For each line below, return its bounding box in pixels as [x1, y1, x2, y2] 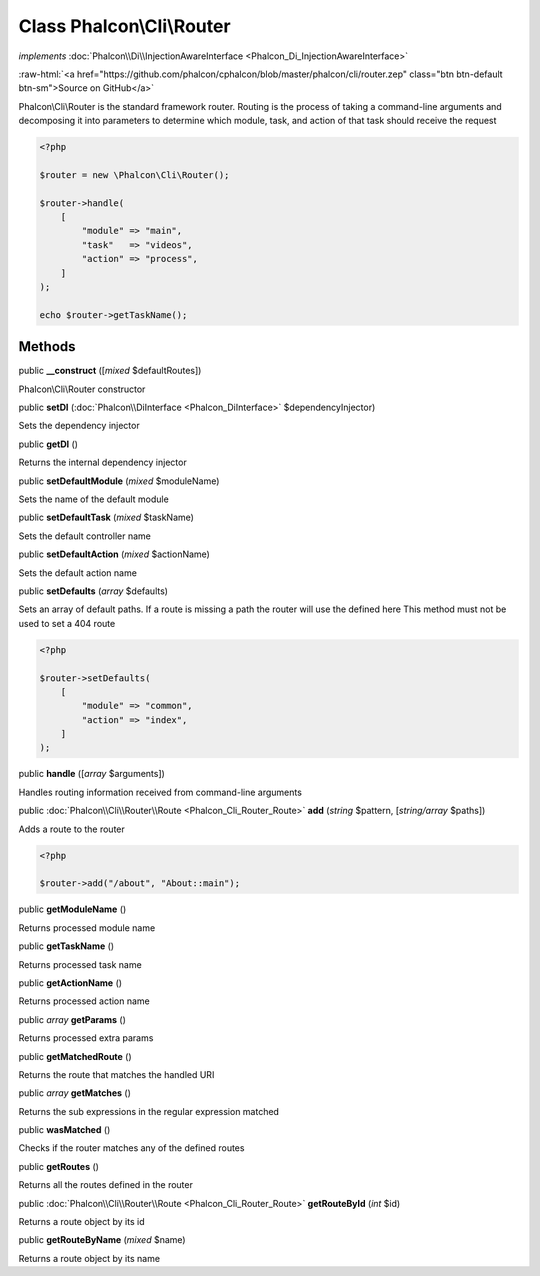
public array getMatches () [18, 1087, 132, 1099]
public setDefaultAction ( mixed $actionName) [18, 548, 210, 560]
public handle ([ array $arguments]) [18, 768, 165, 780]
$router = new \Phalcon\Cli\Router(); [39, 169, 230, 180]
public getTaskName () [18, 940, 115, 952]
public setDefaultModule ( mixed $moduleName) [18, 475, 220, 487]
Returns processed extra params [18, 1032, 154, 1044]
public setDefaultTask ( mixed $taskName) [18, 511, 195, 524]
